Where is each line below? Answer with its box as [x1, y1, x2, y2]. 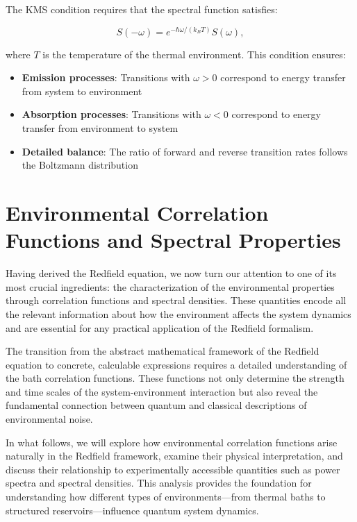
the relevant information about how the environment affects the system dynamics [6, 306, 351, 321]
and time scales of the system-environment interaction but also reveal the [6, 384, 318, 398]
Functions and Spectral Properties [6, 226, 341, 254]
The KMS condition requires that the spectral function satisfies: [6, 2, 278, 16]
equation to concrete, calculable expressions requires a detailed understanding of [6, 357, 347, 371]
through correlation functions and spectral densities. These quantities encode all [6, 293, 347, 308]
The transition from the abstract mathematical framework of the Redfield [6, 344, 319, 358]
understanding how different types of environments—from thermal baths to [6, 489, 326, 504]
